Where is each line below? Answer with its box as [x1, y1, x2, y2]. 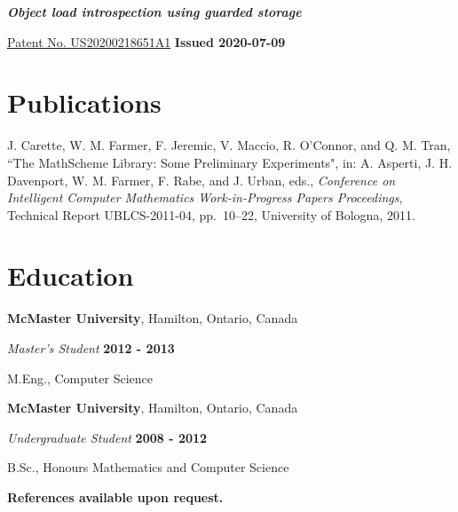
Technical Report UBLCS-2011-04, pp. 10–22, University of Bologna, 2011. [7, 205, 415, 224]
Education [7, 257, 134, 294]
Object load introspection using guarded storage [7, 3, 302, 20]
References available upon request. [7, 487, 224, 506]
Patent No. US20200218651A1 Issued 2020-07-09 [7, 32, 286, 51]
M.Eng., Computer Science [7, 368, 153, 387]
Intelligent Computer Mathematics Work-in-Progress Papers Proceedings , [7, 188, 403, 207]
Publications [7, 84, 162, 121]
